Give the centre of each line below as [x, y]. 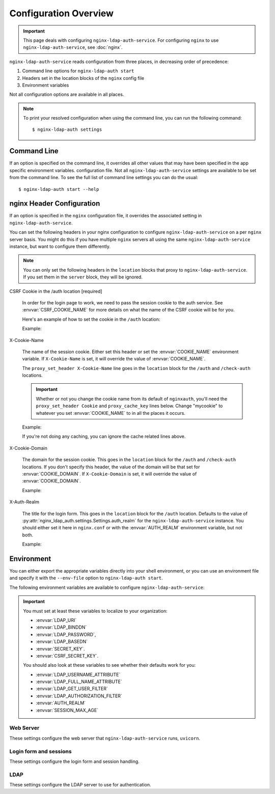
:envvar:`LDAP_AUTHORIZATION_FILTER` [79, 696]
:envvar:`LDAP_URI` [56, 620]
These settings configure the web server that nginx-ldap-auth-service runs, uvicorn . [105, 738]
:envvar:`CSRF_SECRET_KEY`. [67, 656]
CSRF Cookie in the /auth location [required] [56, 291]
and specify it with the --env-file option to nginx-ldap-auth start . [86, 578]
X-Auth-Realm [24, 502]
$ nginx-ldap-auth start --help [59, 189]
